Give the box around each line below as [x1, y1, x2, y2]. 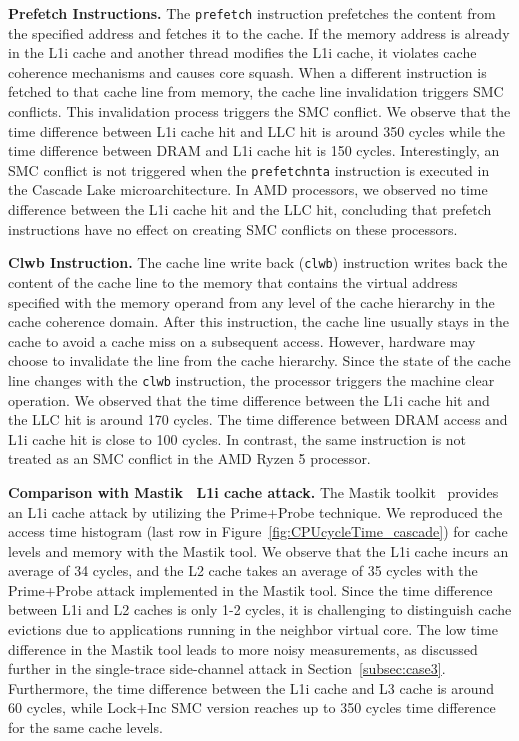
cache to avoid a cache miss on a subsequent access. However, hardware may [8, 330, 476, 351]
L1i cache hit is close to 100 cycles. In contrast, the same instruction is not [8, 428, 467, 449]
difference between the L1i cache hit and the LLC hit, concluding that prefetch [8, 199, 492, 220]
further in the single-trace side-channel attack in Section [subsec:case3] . [8, 658, 446, 679]
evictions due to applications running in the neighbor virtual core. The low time [8, 619, 498, 640]
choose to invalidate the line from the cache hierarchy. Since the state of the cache [8, 350, 511, 371]
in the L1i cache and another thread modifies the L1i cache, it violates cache [8, 42, 477, 63]
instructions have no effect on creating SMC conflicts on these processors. [8, 218, 458, 239]
